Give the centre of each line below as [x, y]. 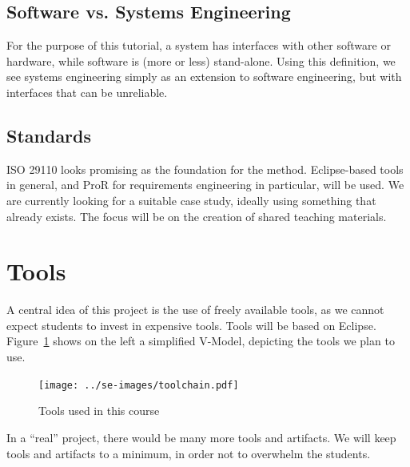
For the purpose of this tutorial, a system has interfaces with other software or [199, 45]
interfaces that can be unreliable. [87, 92]
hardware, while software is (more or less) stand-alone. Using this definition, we [201, 60]
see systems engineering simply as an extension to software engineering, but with [204, 76]
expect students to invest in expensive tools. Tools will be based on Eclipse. [191, 325]
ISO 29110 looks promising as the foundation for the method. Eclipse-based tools [205, 169]
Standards [49, 135]
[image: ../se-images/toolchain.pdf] [139, 385]
